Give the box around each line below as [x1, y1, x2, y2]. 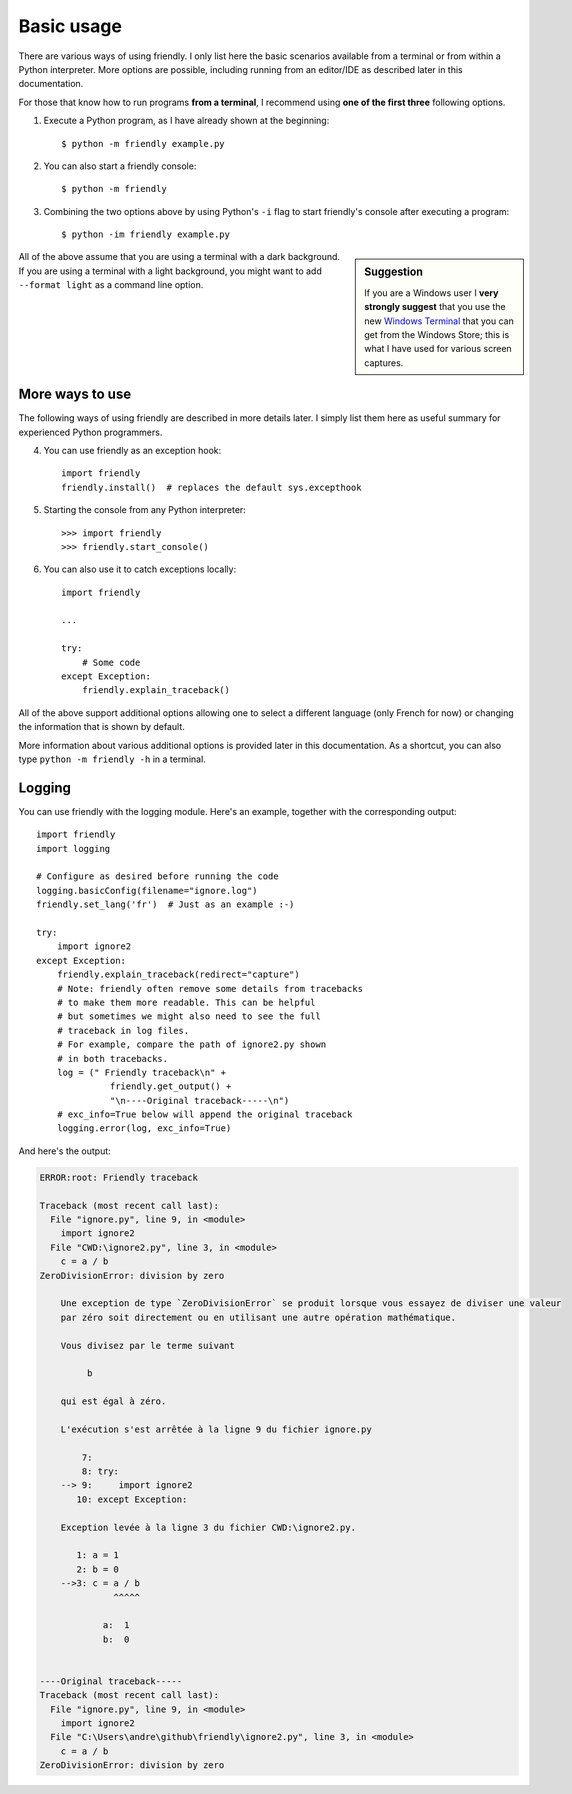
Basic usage [18, 15, 122, 37]
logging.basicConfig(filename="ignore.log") [36, 885, 259, 896]
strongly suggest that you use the [364, 301, 506, 313]
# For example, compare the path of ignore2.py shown [56, 1039, 327, 1050]
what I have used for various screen [364, 343, 512, 355]
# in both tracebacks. [56, 1053, 169, 1064]
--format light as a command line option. [18, 279, 204, 291]
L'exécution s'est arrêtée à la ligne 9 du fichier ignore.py [60, 1423, 372, 1435]
